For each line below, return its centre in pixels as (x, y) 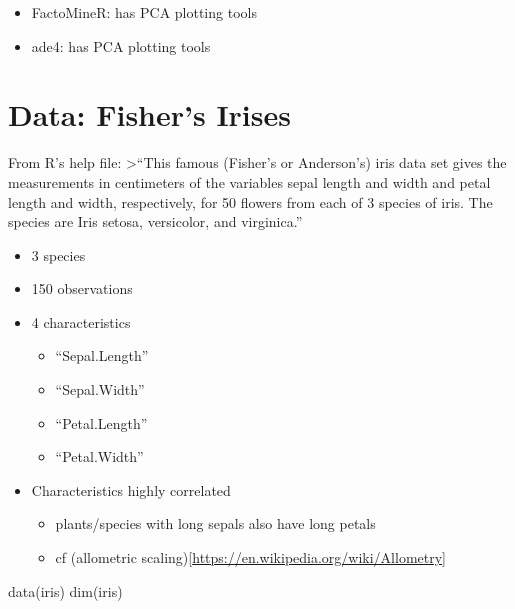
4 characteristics (81, 321)
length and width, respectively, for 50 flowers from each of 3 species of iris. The (250, 201)
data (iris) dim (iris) (65, 590)
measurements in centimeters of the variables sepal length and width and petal (249, 181)
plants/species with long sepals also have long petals (215, 523)
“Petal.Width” (99, 456)
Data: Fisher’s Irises (149, 114)
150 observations (82, 288)
